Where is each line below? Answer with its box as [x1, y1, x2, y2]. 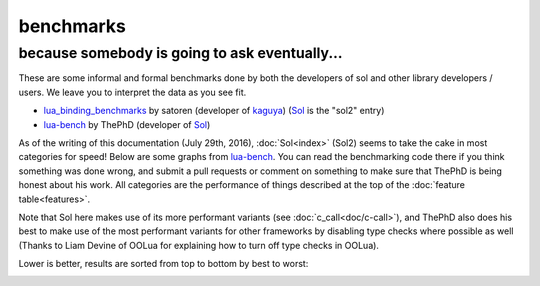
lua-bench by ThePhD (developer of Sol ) [43, 118, 211, 130]
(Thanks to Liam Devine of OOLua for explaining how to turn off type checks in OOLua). [18, 239, 380, 251]
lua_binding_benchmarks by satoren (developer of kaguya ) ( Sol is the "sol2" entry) [43, 105, 385, 117]
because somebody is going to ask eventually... [18, 44, 343, 62]
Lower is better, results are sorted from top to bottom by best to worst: [18, 258, 309, 270]
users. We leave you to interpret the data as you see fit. [18, 86, 247, 98]
